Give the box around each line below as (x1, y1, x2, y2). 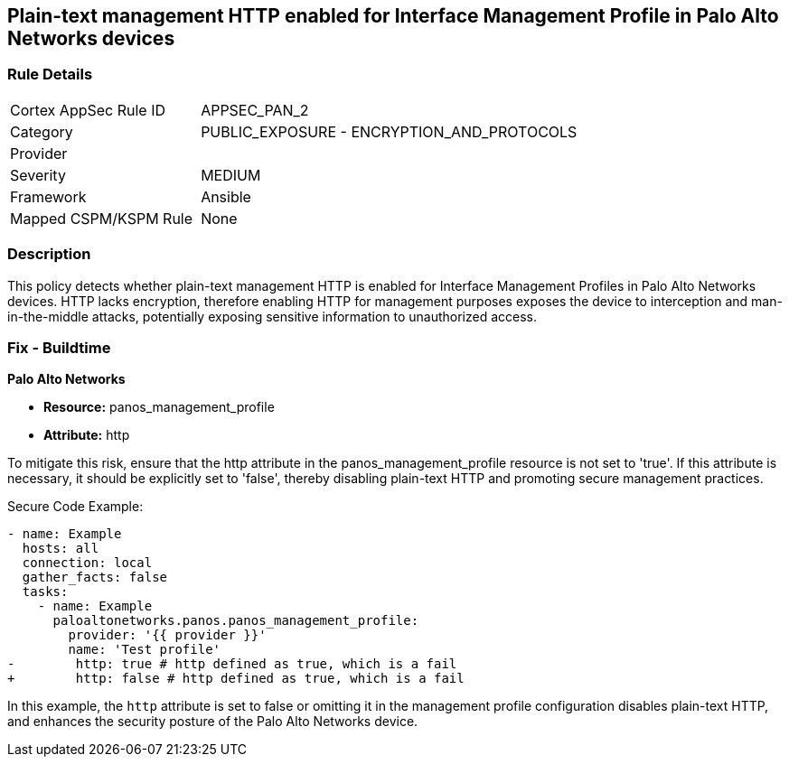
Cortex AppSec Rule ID (10, 100, 166, 119)
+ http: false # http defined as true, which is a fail (7, 671, 465, 686)
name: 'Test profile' (68, 642, 221, 657)
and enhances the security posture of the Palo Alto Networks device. (7, 713, 418, 730)
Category (10, 122, 73, 141)
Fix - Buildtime (7, 338, 111, 357)
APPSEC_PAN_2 (201, 100, 309, 119)
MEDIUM (201, 165, 261, 184)
